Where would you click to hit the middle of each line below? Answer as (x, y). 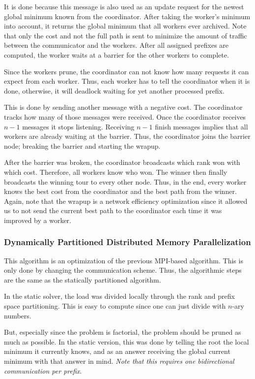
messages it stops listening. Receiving (78, 126)
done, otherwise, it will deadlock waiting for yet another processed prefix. (114, 90)
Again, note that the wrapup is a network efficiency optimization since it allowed (126, 201)
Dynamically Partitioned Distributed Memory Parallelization (127, 242)
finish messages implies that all (201, 126)
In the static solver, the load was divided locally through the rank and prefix (119, 296)
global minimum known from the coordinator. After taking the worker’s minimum (127, 16)
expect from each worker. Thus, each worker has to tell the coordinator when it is (127, 81)
